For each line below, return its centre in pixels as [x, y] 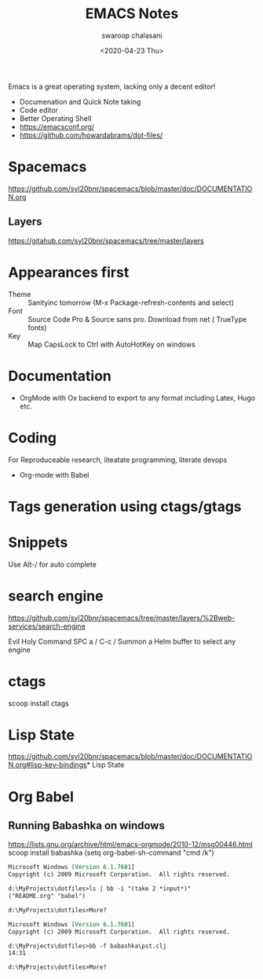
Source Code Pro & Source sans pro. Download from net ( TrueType [137, 319]
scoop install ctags [38, 703]
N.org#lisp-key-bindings [48, 765]
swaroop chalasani [132, 35]
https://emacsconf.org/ [57, 126]
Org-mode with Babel [54, 475]
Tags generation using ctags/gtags [125, 506]
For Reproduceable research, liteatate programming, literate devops [118, 460]
